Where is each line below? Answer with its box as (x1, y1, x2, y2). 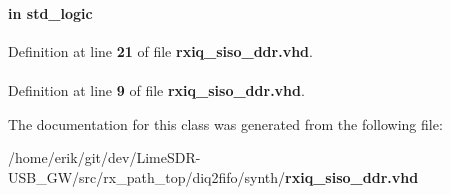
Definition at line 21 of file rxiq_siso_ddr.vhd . (8, 40, 313, 61)
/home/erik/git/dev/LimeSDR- (8, 147, 201, 168)
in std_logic (8, 2, 93, 23)
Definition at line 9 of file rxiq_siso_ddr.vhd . (8, 79, 305, 100)
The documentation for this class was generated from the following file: (8, 113, 443, 134)
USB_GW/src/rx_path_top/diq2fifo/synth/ (8, 166, 286, 187)
